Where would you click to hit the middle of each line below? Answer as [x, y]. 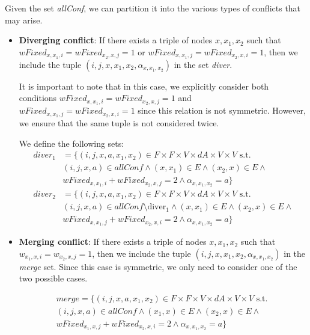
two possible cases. [53, 278]
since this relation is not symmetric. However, [222, 110]
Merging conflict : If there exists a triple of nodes [113, 241]
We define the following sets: [71, 143]
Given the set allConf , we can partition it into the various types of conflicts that [153, 8]
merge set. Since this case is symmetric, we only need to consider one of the [158, 266]
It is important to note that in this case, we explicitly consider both [144, 86]
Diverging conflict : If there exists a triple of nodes [116, 40]
